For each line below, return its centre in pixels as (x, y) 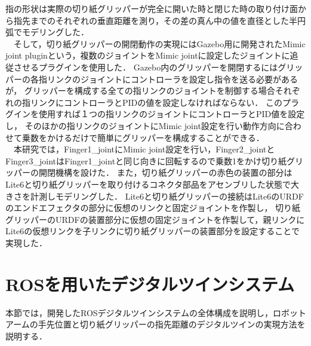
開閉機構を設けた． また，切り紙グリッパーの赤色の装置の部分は (165, 172)
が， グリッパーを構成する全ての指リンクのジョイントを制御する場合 (140, 91)
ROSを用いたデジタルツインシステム (150, 284)
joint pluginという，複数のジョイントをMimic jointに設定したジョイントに (148, 55)
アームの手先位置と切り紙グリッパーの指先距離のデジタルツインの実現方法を (155, 324)
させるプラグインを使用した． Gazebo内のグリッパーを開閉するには (146, 67)
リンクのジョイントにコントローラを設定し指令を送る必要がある (172, 79)
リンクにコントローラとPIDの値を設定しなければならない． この (156, 102)
